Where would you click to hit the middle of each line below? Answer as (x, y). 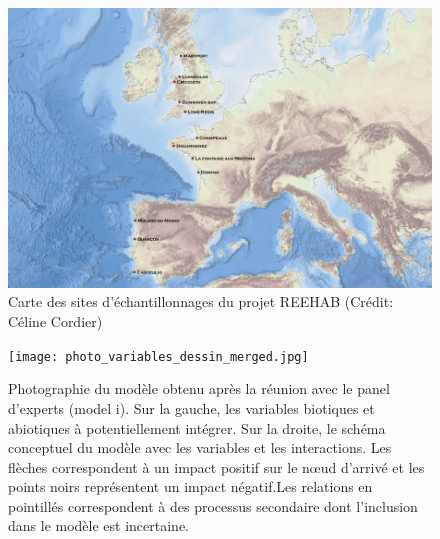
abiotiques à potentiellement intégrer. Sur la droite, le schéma (197, 427)
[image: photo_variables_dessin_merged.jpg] (158, 356)
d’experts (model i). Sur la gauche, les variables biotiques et (191, 407)
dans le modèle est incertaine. (99, 525)
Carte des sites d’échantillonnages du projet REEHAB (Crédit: (201, 301)
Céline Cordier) (55, 321)
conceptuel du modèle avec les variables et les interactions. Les (200, 447)
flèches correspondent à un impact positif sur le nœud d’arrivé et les (216, 466)
